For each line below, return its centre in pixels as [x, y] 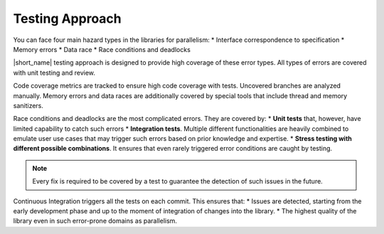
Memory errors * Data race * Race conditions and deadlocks [102, 49]
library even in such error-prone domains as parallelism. [95, 221]
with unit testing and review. [54, 73]
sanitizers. [28, 105]
